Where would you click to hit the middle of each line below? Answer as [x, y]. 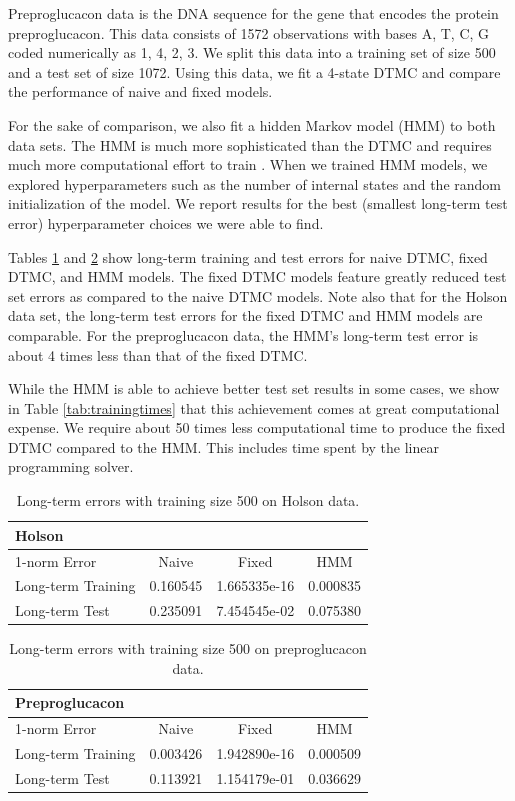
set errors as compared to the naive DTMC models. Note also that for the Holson [258, 295]
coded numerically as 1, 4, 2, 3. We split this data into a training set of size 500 [252, 52]
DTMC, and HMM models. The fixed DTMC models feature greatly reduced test [257, 276]
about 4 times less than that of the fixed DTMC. [158, 354]
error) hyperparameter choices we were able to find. [166, 222]
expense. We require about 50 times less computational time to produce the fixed [257, 427]
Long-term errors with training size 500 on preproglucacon [188, 648]
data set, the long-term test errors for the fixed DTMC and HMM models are [245, 315]
